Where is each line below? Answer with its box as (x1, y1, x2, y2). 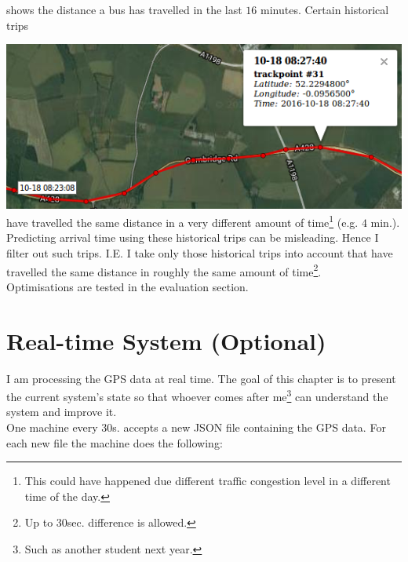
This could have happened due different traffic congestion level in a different (24, 473, 391, 489)
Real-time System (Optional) (6, 324, 326, 356)
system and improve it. (6, 403, 117, 420)
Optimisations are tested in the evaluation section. (6, 278, 249, 294)
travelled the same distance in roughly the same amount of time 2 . (6, 261, 322, 279)
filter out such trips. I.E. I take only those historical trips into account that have (6, 245, 393, 261)
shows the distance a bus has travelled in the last (6, 2, 242, 17)
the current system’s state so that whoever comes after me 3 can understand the (6, 386, 388, 404)
